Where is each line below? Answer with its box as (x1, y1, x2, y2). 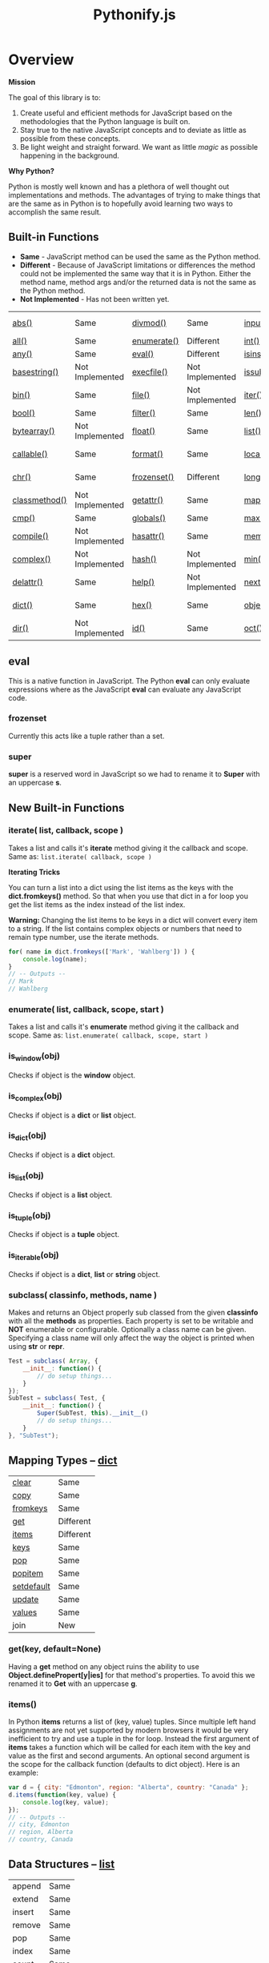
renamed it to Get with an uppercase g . (8, 1679, 138, 1688)
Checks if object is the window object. (8, 1070, 136, 1080)
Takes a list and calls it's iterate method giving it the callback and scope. (8, 843, 248, 853)
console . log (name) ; (22, 955, 88, 963)
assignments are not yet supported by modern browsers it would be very (8, 1725, 249, 1735)
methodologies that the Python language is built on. (19, 116, 191, 126)
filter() (131, 407, 156, 418)
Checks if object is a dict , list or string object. (8, 1269, 160, 1279)
